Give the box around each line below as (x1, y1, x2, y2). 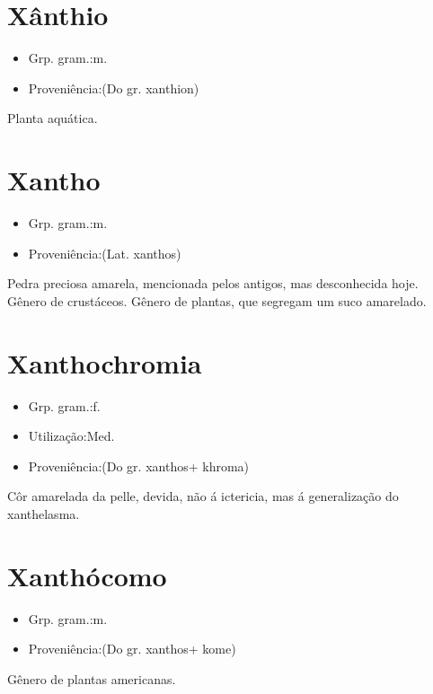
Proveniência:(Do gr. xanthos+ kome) (28, 639, 236, 658)
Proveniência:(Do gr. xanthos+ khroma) (28, 456, 250, 475)
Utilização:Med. (28, 426, 115, 445)
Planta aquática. (7, 109, 98, 127)
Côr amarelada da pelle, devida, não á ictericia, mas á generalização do (7, 487, 399, 505)
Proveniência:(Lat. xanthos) (28, 243, 181, 262)
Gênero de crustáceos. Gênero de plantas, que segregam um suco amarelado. (7, 291, 427, 310)
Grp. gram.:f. (28, 396, 101, 415)
